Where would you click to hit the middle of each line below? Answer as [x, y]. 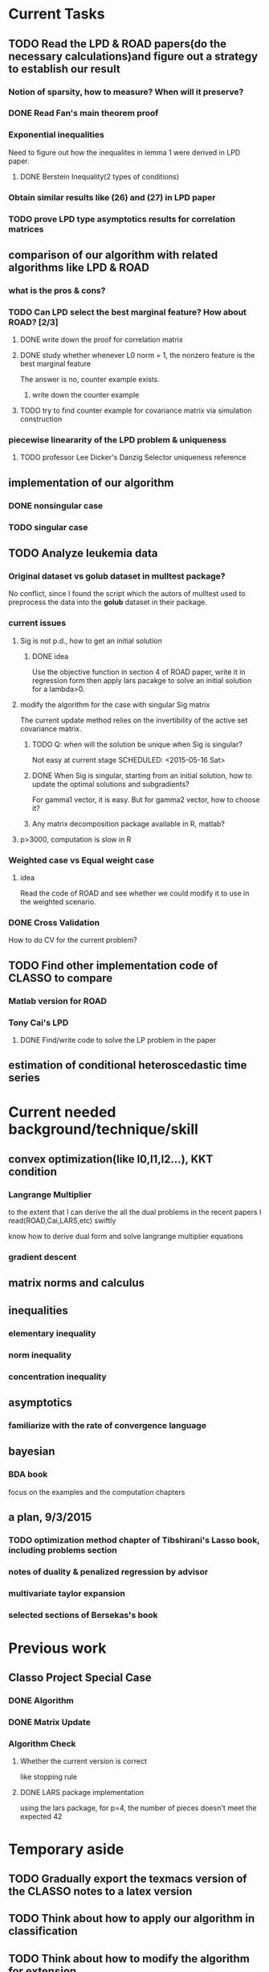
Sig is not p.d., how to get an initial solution [91, 640]
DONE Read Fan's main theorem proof [84, 113]
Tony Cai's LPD [39, 1023]
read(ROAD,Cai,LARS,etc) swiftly [62, 1221]
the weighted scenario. [58, 901]
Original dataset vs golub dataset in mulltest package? [117, 576]
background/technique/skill [104, 1129]
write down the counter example [86, 395]
